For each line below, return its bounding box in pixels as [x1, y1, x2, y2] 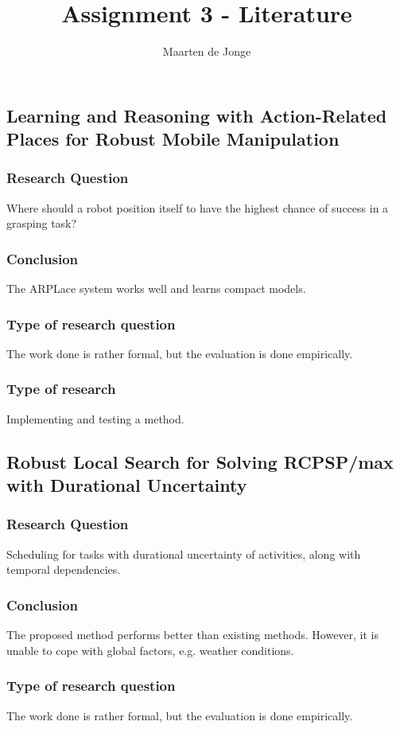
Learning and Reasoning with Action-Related [6, 103, 387, 127]
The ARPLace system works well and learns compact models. [6, 280, 306, 297]
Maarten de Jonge [162, 43, 251, 60]
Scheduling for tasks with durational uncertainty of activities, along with [6, 545, 361, 562]
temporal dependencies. [6, 561, 121, 578]
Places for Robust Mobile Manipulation [6, 127, 340, 151]
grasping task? [6, 215, 77, 232]
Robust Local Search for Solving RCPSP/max [6, 449, 394, 474]
